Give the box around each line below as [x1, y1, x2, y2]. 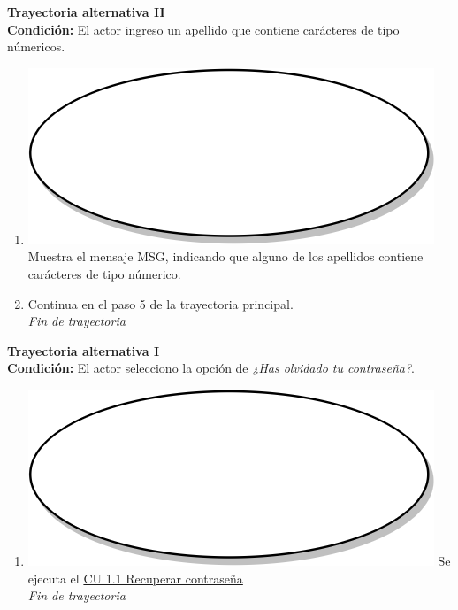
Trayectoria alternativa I [7, 341, 160, 359]
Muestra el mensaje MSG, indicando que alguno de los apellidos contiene [27, 247, 424, 266]
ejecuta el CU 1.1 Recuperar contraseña [27, 568, 243, 587]
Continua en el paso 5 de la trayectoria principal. [27, 294, 294, 313]
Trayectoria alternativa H [7, 3, 165, 20]
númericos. [7, 37, 65, 56]
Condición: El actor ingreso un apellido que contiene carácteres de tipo [7, 19, 400, 38]
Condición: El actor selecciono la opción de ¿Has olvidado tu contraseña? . [7, 359, 415, 377]
